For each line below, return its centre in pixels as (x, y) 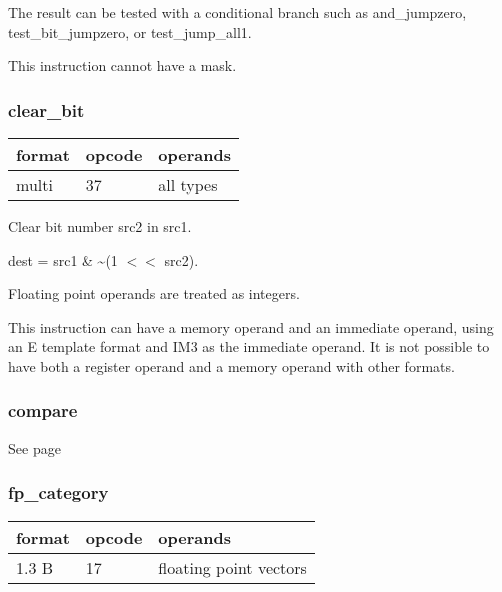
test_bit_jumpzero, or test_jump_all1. (130, 31)
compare (43, 410)
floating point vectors (232, 567)
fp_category (58, 492)
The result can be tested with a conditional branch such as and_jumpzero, (237, 12)
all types (188, 184)
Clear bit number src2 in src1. (100, 226)
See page (34, 447)
